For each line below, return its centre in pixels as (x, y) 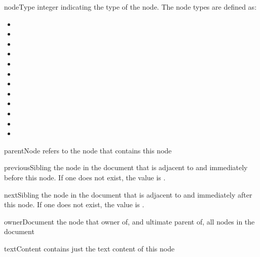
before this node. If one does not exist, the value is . (85, 177)
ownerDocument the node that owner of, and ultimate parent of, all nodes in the (129, 221)
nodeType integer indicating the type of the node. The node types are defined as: (131, 7)
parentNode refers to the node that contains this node (88, 150)
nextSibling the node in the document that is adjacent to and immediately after (128, 194)
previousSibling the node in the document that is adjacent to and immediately (126, 167)
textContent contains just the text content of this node (89, 248)
